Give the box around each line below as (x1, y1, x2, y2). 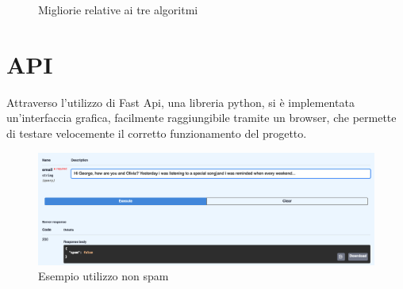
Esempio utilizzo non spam (38, 268, 169, 284)
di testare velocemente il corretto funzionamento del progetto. (6, 124, 307, 141)
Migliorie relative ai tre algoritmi (38, 2, 198, 17)
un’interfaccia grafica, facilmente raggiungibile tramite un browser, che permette (6, 109, 397, 126)
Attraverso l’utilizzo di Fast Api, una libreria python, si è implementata (6, 93, 355, 110)
